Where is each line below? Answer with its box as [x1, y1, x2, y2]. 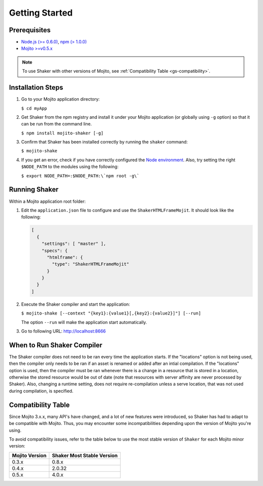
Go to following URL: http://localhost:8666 [21, 328, 106, 334]
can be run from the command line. [21, 121, 92, 127]
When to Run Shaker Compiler [9, 341, 102, 349]
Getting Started [9, 7, 73, 18]
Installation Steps [9, 84, 63, 92]
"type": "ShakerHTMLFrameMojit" [52, 261, 129, 267]
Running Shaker [9, 186, 58, 194]
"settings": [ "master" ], [41, 241, 107, 247]
